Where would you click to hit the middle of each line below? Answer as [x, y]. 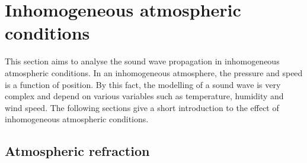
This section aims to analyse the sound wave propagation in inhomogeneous [142, 61]
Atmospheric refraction [77, 151]
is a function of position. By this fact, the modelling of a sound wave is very [143, 84]
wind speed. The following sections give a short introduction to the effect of [142, 107]
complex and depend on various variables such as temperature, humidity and [144, 96]
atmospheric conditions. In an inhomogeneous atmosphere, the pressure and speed [154, 72]
